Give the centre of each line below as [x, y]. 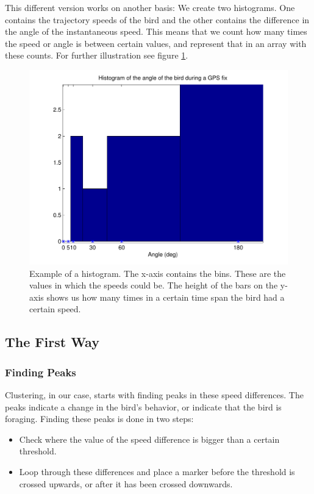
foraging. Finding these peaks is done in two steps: [99, 419]
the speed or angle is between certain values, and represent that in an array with [156, 43]
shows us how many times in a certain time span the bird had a [166, 297]
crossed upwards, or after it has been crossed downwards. [126, 483]
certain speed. [55, 309]
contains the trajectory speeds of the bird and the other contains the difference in [157, 19]
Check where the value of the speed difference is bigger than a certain [149, 439]
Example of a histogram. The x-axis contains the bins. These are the [158, 273]
